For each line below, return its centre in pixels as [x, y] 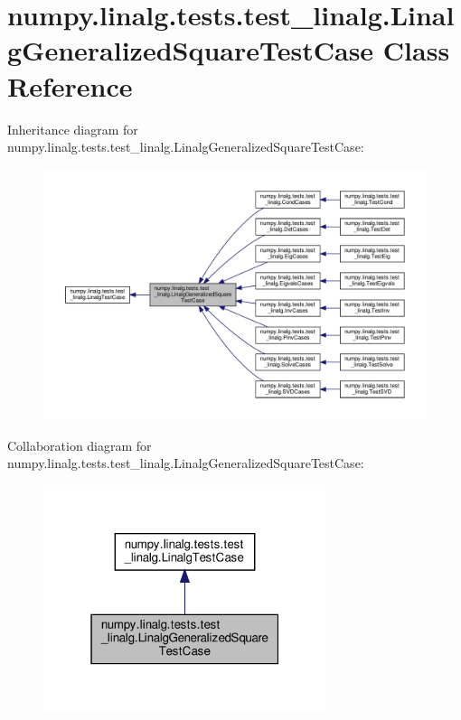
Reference [70, 85]
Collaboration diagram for [80, 445]
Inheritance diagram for [73, 129]
